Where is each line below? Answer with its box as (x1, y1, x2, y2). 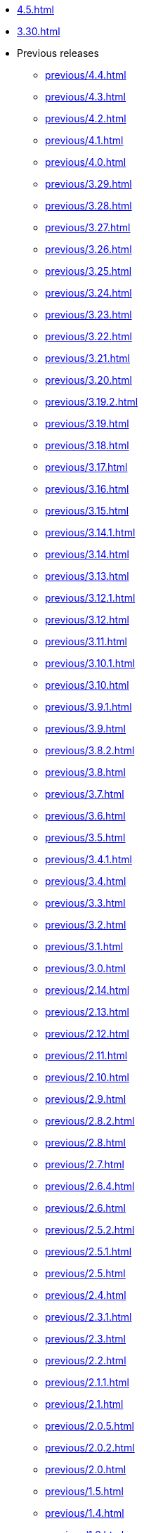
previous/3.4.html (45, 875, 126, 887)
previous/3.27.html (45, 221, 131, 233)
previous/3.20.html (45, 374, 132, 386)
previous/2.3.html (45, 1333, 126, 1345)
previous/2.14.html (45, 984, 130, 996)
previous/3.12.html (45, 614, 129, 626)
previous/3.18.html (45, 439, 129, 451)
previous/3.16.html (45, 483, 129, 495)
